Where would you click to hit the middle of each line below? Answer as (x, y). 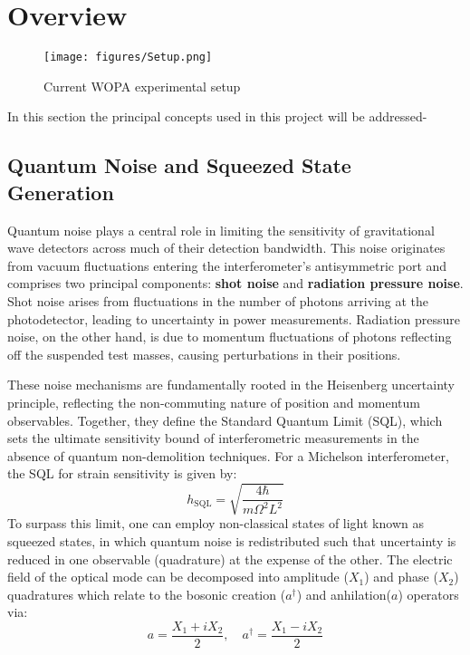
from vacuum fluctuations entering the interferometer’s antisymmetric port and (227, 265)
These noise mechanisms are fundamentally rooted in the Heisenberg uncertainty (231, 385)
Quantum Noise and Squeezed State (179, 165)
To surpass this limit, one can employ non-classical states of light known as (216, 523)
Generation (61, 192)
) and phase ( (401, 577)
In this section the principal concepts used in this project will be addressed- (217, 116)
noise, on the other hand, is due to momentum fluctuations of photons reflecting (230, 337)
